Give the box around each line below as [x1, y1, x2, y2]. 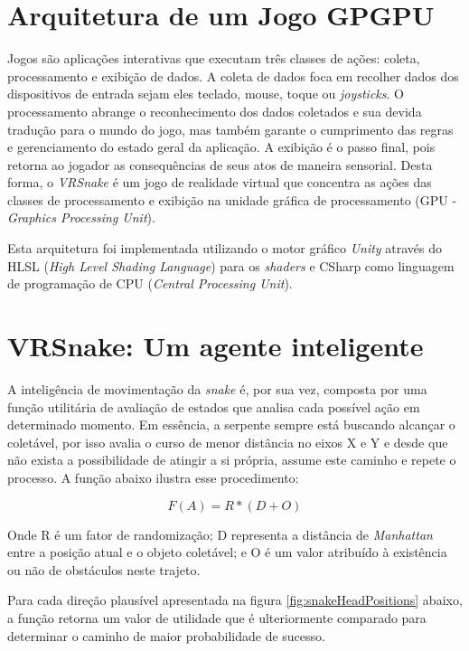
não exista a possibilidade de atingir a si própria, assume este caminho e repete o [7, 450, 456, 469]
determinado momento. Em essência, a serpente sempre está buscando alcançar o [7, 415, 455, 434]
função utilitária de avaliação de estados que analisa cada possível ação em [7, 397, 420, 416]
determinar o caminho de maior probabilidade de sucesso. [7, 626, 325, 645]
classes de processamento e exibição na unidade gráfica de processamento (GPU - [7, 190, 457, 209]
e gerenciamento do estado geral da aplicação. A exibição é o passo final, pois [7, 137, 436, 156]
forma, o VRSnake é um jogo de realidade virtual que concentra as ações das [7, 173, 432, 192]
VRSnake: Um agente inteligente [7, 327, 424, 364]
